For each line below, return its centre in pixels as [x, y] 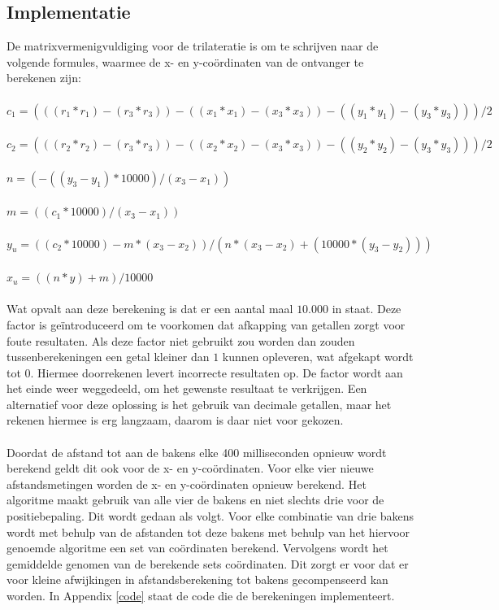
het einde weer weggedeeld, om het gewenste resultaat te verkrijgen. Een [187, 388]
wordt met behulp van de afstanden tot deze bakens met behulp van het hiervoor [208, 532]
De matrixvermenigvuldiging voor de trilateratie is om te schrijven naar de [193, 46]
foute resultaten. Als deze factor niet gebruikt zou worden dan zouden [181, 340]
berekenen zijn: [44, 78]
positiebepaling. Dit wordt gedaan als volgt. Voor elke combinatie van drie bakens [210, 516]
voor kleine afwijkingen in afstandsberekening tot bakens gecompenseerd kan [197, 579]
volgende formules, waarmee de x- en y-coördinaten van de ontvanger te [185, 61]
